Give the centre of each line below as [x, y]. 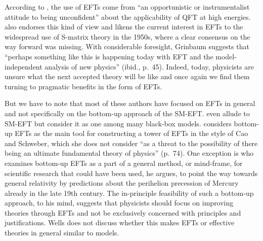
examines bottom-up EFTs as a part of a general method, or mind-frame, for [124, 163]
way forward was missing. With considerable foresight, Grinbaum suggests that [127, 46]
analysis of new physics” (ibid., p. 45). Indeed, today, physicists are [149, 66]
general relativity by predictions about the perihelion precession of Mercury [122, 183]
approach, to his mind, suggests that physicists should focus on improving [119, 203]
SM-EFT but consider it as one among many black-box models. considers [118, 123]
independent [24, 66]
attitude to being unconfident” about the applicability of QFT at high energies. [128, 16]
